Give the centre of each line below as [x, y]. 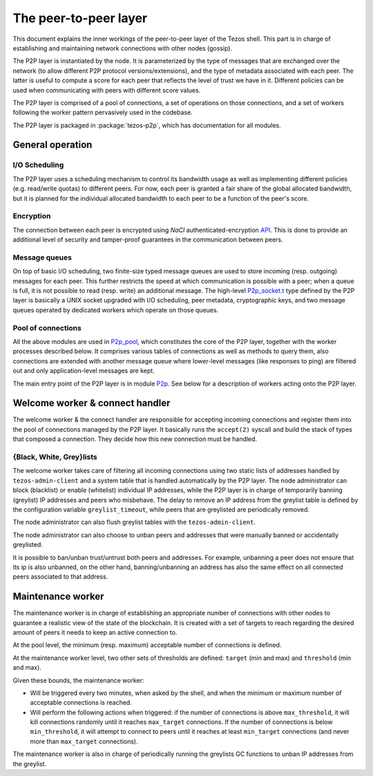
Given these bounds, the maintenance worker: [78, 680]
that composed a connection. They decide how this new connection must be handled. [135, 439]
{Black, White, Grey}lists [55, 457]
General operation [52, 145]
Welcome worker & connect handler [92, 403]
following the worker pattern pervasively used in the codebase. [103, 112]
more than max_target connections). [84, 741]
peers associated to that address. [60, 577]
